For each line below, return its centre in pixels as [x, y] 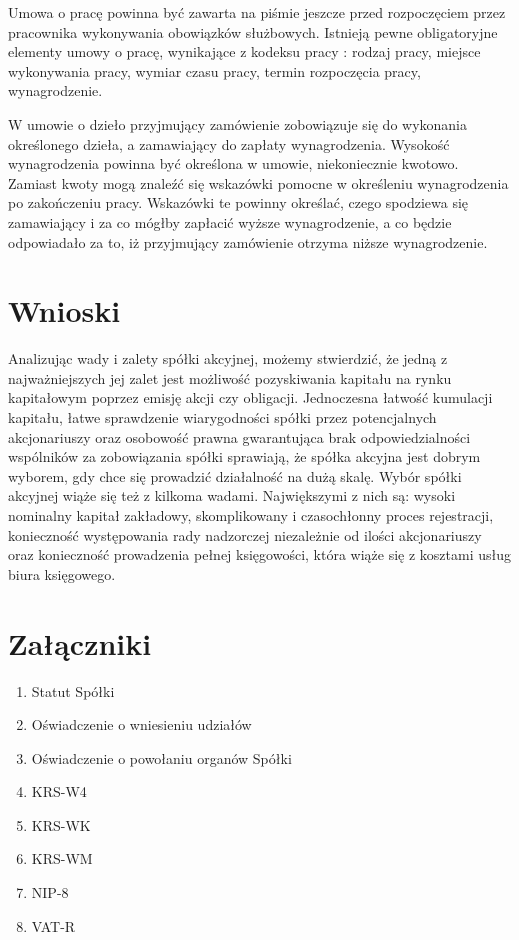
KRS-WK [61, 824]
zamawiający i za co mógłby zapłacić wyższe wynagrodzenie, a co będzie [230, 221]
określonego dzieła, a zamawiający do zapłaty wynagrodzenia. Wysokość [229, 143]
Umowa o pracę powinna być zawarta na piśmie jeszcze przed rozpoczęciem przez [257, 12]
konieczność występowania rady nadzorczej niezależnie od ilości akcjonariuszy [245, 534]
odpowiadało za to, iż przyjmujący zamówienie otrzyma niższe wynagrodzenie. [248, 241]
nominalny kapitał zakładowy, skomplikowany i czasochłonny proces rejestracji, [251, 515]
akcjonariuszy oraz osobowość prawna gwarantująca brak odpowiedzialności [239, 436]
